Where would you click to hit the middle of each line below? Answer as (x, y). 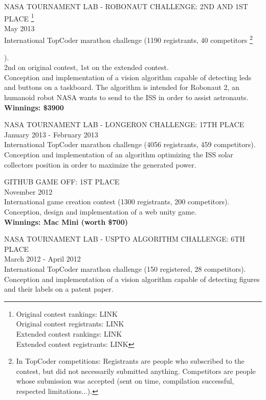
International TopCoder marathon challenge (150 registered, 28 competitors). (125, 268)
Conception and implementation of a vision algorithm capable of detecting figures (132, 279)
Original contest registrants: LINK (70, 324)
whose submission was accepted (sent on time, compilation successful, (125, 381)
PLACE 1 (19, 17)
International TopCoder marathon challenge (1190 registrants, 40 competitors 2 (128, 39)
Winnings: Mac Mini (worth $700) (66, 221)
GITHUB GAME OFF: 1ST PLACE (62, 182)
